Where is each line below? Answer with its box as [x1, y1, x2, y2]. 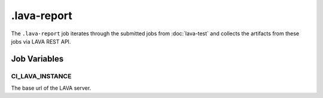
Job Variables [11, 54, 64, 64]
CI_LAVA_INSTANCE [11, 72, 72, 80]
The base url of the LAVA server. [11, 84, 92, 92]
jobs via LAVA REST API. [11, 38, 71, 45]
